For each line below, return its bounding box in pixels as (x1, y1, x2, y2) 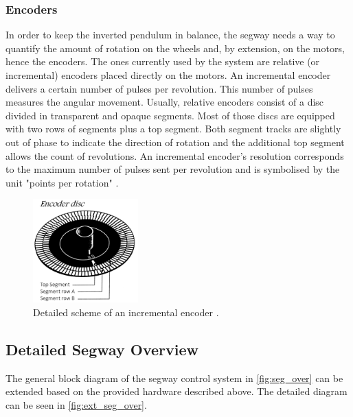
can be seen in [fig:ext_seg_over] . (5, 398, 147, 412)
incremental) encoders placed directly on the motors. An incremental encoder (5, 68, 331, 82)
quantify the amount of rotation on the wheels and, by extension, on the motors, (5, 40, 345, 55)
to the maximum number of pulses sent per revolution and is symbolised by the (5, 162, 340, 176)
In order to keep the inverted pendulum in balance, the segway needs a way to (5, 27, 335, 42)
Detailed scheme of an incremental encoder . (33, 305, 219, 320)
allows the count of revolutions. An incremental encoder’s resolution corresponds (5, 148, 344, 163)
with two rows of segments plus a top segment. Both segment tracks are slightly (5, 121, 341, 136)
